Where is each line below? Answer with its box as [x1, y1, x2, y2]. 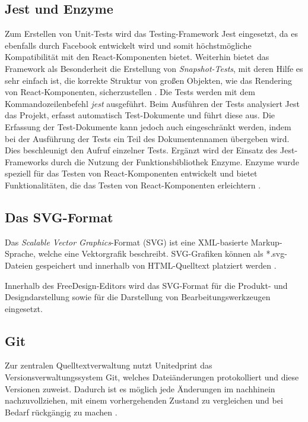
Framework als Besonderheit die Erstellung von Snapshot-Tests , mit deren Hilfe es [5, 62, 303, 74]
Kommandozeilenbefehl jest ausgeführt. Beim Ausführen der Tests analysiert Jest [5, 97, 300, 109]
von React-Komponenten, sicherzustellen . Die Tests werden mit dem [5, 86, 255, 98]
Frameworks [5, 155, 49, 168]
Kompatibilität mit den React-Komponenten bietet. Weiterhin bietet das [5, 51, 269, 63]
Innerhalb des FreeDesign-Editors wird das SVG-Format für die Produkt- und [5, 279, 288, 291]
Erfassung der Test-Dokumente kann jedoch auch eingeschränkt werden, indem [5, 120, 291, 133]
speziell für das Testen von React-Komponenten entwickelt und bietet [5, 167, 258, 179]
